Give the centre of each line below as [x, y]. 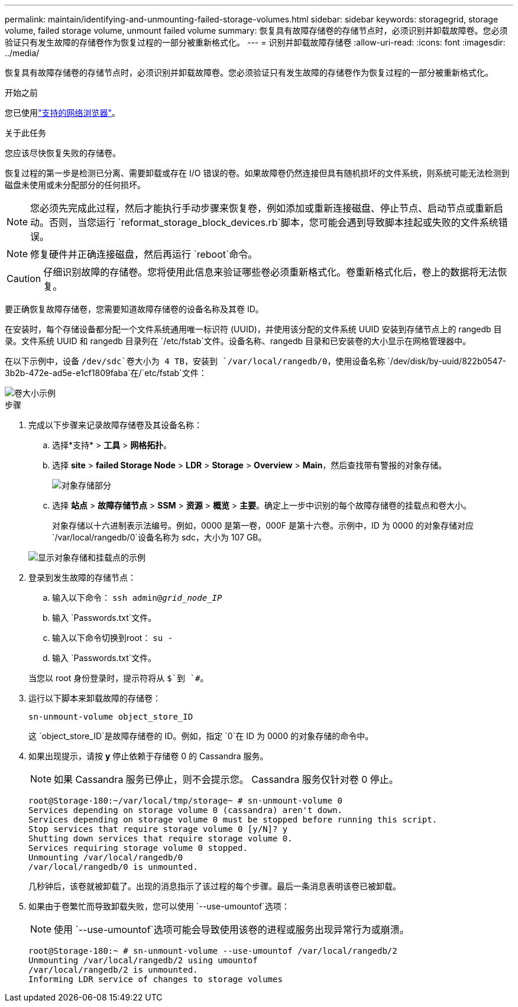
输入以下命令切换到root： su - [113, 638]
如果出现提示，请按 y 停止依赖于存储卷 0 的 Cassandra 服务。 [148, 756]
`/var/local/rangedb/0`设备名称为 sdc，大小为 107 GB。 [159, 537]
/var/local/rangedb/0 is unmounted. [113, 867]
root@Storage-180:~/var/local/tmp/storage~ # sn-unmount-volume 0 [186, 801]
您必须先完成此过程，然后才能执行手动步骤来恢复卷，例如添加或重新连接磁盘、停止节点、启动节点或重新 [262, 208]
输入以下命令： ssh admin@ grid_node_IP [137, 598]
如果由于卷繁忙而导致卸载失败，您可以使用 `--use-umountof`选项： [159, 906]
